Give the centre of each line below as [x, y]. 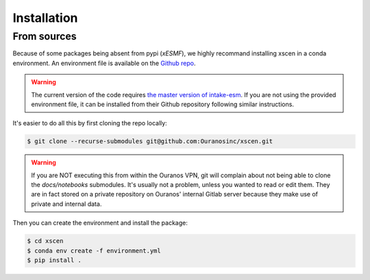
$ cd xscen [45, 241]
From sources [45, 36]
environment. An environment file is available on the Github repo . [104, 63]
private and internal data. [66, 204]
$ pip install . [54, 260]
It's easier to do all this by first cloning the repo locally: [90, 123]
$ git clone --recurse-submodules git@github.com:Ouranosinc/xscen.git [150, 141]
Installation [45, 18]
